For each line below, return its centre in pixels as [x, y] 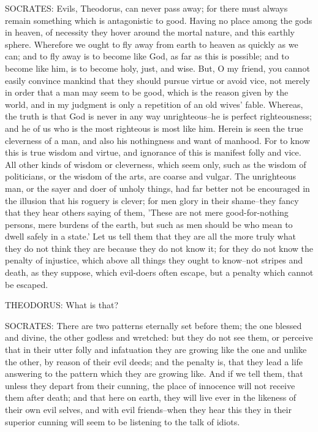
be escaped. [27, 284]
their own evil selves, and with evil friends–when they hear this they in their [148, 409]
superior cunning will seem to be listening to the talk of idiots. [123, 421]
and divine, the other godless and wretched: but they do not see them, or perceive [159, 337]
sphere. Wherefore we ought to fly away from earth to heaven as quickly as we [152, 44]
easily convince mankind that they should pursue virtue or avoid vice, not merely [157, 80]
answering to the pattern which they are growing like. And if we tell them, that [154, 373]
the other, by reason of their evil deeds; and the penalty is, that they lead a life [154, 361]
